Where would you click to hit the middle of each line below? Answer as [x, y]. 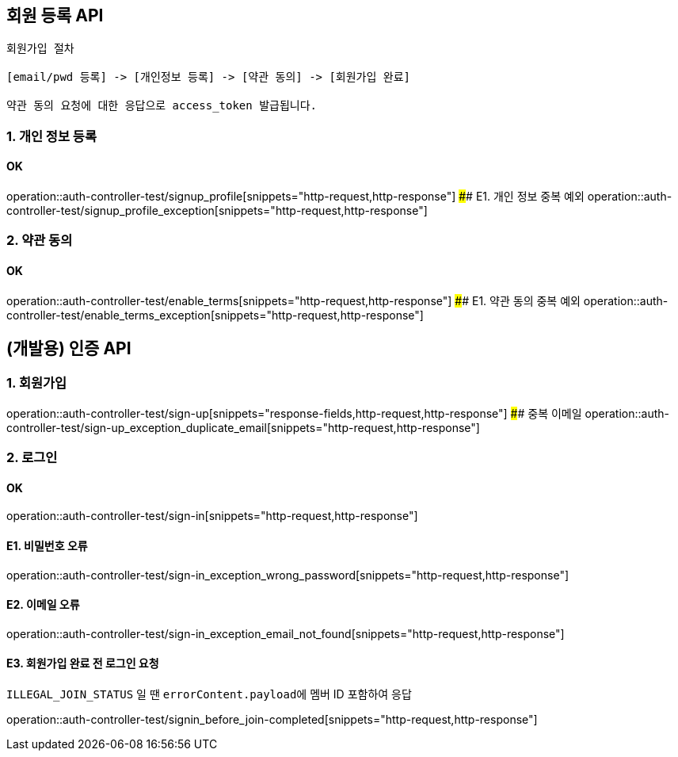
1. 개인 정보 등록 [51, 136]
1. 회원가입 [37, 383]
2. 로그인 [32, 458]
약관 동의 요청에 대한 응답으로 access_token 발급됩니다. [162, 106]
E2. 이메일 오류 [43, 605]
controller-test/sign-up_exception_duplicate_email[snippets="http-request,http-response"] [243, 427]
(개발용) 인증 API [69, 349]
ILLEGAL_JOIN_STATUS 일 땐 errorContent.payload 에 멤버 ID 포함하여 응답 [209, 694]
